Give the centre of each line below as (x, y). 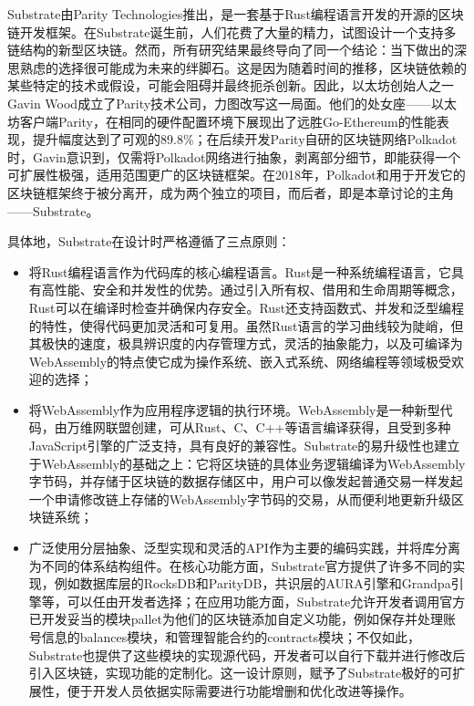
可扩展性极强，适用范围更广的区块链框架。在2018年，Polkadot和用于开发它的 (237, 175)
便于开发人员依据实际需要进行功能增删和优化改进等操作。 (239, 690)
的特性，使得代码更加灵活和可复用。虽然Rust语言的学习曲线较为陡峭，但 (246, 325)
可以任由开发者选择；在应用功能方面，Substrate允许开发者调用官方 (266, 601)
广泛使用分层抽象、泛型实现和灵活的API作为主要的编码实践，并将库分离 (244, 548)
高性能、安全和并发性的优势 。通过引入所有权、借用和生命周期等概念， (252, 290)
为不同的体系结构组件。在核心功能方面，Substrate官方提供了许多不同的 (241, 565)
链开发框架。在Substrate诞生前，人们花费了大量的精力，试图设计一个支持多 (232, 31)
